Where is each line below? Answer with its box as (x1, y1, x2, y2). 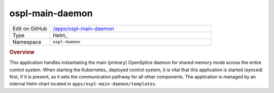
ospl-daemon (52, 39, 81, 45)
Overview (9, 48, 35, 55)
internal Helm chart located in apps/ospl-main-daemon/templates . (9, 81, 157, 87)
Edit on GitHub (12, 25, 48, 32)
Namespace (12, 38, 42, 45)
